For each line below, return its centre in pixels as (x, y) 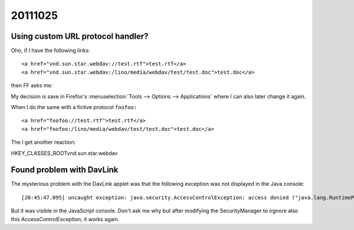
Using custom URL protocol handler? (80, 36)
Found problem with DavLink (65, 170)
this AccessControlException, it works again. (65, 219)
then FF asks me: (32, 86)
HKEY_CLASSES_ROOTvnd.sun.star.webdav (64, 153)
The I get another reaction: (43, 142)
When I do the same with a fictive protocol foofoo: (74, 107)
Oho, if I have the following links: (51, 51)
